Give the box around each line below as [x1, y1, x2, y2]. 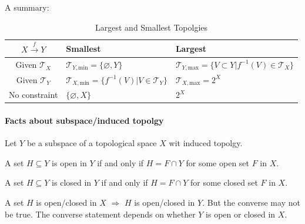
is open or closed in [206, 207, 276, 220]
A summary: [5, 1, 49, 13]
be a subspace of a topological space [26, 137, 157, 149]
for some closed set [190, 176, 258, 189]
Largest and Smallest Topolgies [95, 21, 208, 33]
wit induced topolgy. [169, 137, 243, 149]
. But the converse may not [202, 196, 300, 208]
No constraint [9, 88, 58, 101]
